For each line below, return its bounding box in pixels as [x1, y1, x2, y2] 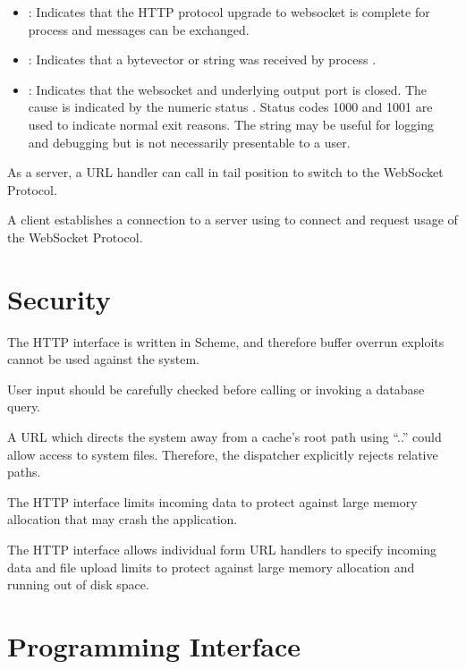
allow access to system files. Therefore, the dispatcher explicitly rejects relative [7, 445, 438, 463]
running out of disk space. [7, 575, 149, 594]
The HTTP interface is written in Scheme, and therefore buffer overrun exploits [7, 332, 445, 351]
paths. [7, 462, 41, 481]
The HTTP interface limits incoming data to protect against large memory [7, 492, 418, 511]
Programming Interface [7, 627, 301, 664]
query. [7, 397, 41, 416]
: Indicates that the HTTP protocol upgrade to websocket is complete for [28, 3, 430, 21]
